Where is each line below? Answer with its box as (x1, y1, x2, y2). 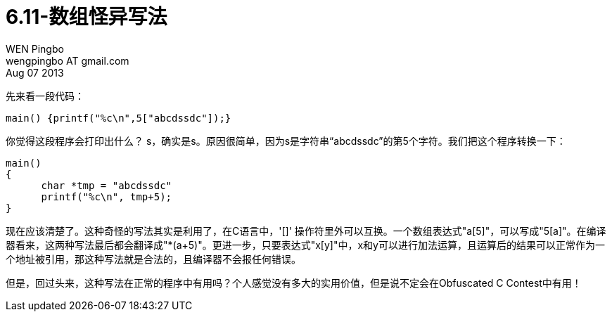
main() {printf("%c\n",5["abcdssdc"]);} (6, 112, 231, 124)
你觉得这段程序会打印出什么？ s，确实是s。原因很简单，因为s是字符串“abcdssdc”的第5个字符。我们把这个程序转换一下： (6, 134, 566, 147)
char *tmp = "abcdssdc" (41, 179, 172, 191)
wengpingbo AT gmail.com (6, 54, 129, 67)
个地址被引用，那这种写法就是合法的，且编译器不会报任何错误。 (6, 252, 301, 265)
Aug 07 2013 (6, 66, 64, 79)
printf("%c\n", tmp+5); (41, 190, 172, 202)
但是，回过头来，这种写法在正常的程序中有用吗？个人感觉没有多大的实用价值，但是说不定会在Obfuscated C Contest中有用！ (6, 276, 582, 289)
